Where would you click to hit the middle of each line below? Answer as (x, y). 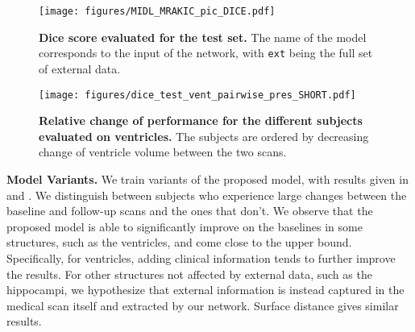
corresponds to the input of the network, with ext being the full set (206, 53)
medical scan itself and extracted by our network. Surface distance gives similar (203, 305)
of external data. (80, 68)
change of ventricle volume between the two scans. (163, 152)
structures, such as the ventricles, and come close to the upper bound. (179, 242)
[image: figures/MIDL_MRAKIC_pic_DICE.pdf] (157, 11)
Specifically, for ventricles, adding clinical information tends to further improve (201, 257)
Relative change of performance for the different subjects (201, 120)
